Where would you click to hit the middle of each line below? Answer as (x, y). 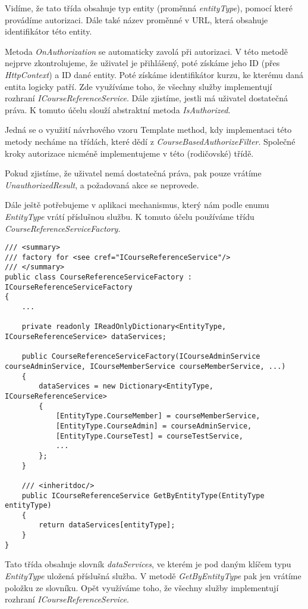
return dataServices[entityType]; (107, 525)
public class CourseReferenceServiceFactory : (98, 277)
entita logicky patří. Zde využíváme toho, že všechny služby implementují (139, 86)
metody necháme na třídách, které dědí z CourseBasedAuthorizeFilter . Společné (150, 141)
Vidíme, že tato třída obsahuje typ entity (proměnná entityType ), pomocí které (149, 8)
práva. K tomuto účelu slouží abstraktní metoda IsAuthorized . (118, 109)
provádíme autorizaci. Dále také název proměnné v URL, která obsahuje (136, 19)
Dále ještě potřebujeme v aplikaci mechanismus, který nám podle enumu (137, 205)
